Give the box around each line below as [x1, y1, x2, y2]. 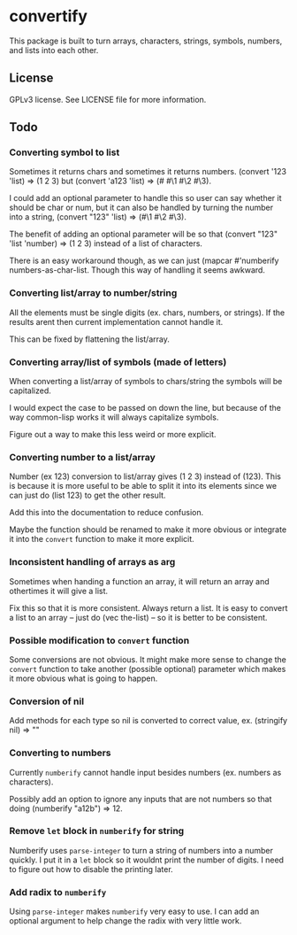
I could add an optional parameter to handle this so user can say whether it [9, 193, 282, 204]
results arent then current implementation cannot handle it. [9, 316, 224, 327]
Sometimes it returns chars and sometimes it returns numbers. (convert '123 [9, 166, 287, 177]
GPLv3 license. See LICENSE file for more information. [9, 94, 207, 104]
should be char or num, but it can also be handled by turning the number [9, 202, 274, 213]
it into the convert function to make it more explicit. [9, 534, 194, 545]
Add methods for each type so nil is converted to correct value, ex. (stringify [9, 715, 288, 726]
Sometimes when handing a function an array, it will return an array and [9, 576, 270, 586]
